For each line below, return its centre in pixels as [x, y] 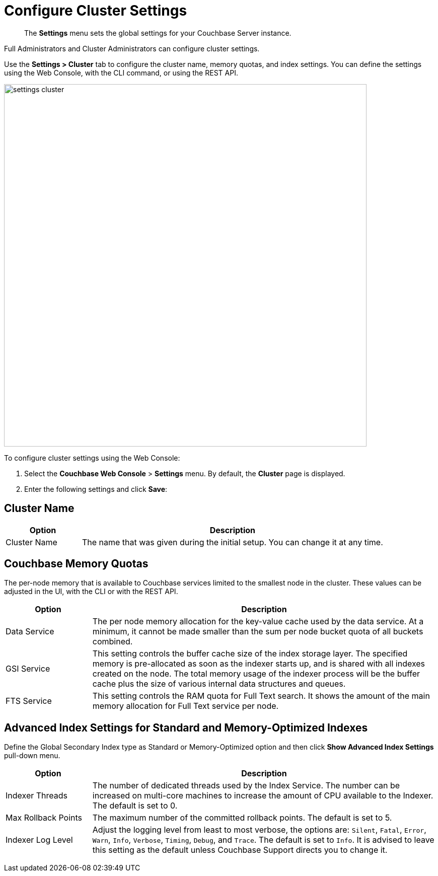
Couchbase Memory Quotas [76, 564]
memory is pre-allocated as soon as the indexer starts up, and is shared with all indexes [259, 664]
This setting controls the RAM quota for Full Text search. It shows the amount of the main [261, 696]
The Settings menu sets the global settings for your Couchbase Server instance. [158, 33]
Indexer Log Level [39, 840]
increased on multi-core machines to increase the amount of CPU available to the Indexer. [263, 796]
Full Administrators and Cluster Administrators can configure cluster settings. [132, 48]
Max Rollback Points [44, 818]
